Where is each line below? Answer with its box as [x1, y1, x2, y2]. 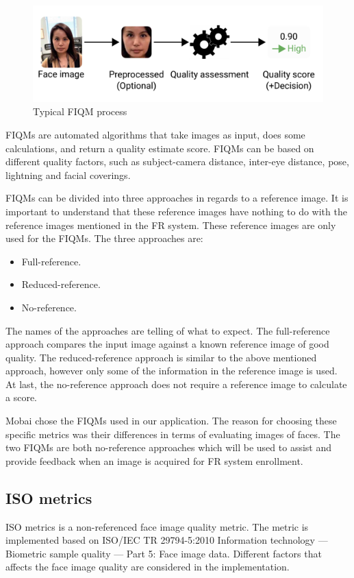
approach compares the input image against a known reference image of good [5, 337, 329, 351]
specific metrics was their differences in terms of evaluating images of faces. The [5, 426, 340, 441]
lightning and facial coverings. [5, 167, 131, 182]
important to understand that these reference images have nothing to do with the [5, 204, 347, 218]
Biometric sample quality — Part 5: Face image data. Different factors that [5, 546, 322, 560]
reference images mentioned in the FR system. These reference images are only [5, 217, 336, 232]
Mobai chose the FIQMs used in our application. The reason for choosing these [5, 413, 337, 428]
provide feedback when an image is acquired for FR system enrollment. [5, 453, 303, 468]
